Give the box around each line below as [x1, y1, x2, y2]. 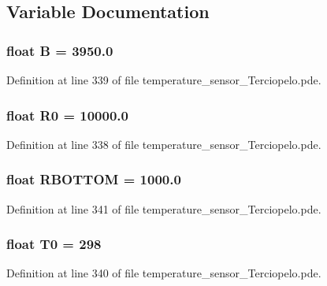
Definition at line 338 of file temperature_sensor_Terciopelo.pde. [6, 136, 321, 152]
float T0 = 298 [6, 234, 102, 254]
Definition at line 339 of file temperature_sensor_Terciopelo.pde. [6, 72, 321, 87]
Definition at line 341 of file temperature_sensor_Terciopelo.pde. [6, 200, 321, 217]
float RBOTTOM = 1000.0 [6, 169, 181, 189]
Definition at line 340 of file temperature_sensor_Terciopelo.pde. [6, 265, 321, 281]
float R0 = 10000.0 [6, 105, 128, 124]
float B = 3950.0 [6, 40, 113, 60]
